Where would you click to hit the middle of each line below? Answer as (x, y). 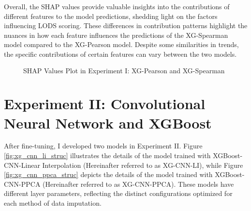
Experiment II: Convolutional (105, 104)
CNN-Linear (22, 165)
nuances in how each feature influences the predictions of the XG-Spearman (116, 35)
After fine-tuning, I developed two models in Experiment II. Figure (103, 146)
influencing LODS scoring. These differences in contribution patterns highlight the (126, 25)
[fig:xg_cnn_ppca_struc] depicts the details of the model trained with (108, 174)
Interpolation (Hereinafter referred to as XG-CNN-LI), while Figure (143, 165)
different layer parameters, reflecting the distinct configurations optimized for (118, 193)
